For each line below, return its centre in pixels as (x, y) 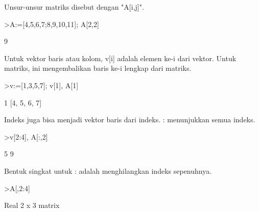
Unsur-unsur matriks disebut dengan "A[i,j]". (74, 7)
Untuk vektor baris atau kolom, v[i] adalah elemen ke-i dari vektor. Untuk (120, 58)
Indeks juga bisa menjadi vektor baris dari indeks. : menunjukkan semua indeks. (130, 120)
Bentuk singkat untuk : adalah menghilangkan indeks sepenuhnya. (108, 170)
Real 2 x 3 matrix (32, 205)
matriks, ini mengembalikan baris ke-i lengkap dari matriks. (98, 68)
